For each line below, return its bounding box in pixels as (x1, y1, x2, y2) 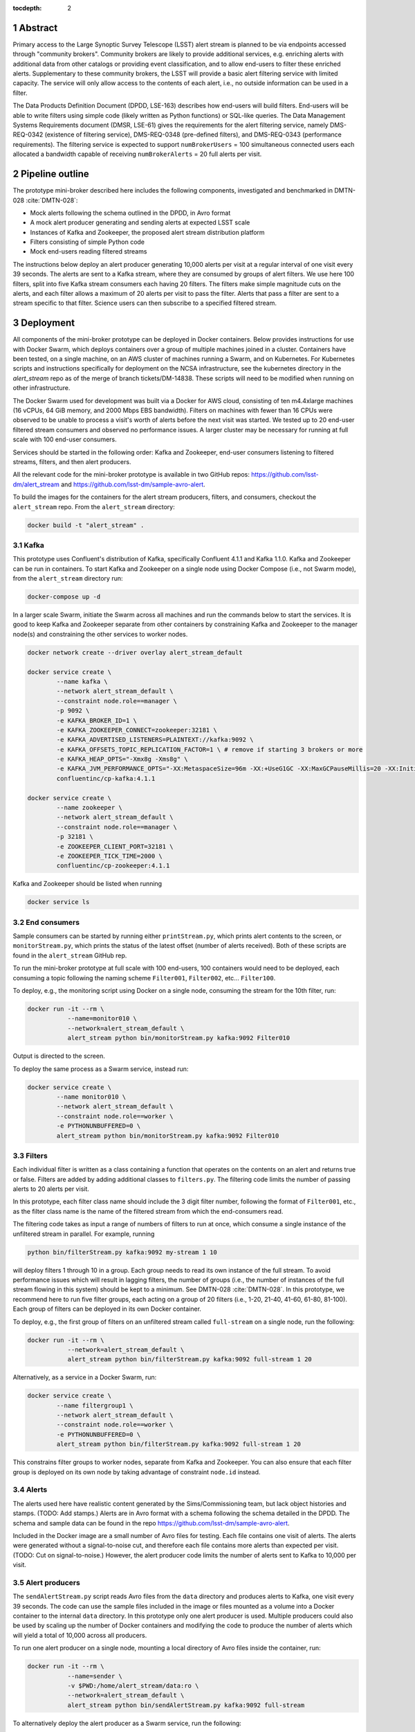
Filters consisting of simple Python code (30, 238, 145, 246)
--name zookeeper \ (56, 804, 122, 812)
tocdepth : (12, 4, 42, 12)
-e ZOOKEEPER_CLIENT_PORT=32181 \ (56, 842, 174, 850)
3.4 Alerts (12, 1485, 48, 1494)
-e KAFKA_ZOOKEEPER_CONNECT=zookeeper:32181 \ (56, 726, 217, 734)
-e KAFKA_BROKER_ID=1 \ (56, 716, 138, 724)
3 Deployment (12, 317, 75, 329)
